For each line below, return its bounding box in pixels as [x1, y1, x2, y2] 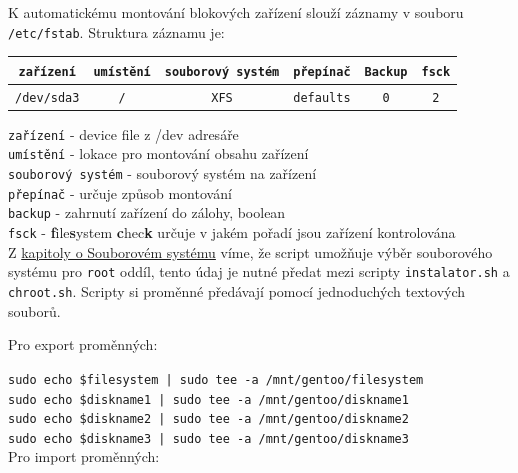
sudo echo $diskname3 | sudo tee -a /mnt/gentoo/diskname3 [8, 431, 409, 446]
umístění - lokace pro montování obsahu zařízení [8, 143, 309, 164]
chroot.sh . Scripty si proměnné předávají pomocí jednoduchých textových [8, 281, 466, 301]
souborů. [8, 300, 61, 321]
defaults [293, 90, 351, 105]
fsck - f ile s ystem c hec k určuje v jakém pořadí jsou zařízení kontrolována [8, 222, 456, 243]
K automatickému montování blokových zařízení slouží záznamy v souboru [8, 2, 464, 22]
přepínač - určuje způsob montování [8, 182, 232, 203]
